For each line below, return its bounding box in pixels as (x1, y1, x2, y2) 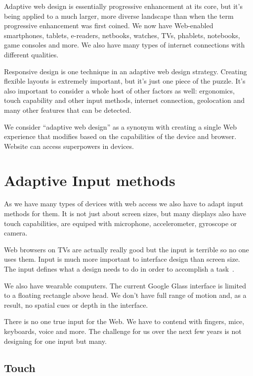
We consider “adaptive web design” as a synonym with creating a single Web (4, 121, 237, 132)
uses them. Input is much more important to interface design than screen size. (4, 254, 240, 264)
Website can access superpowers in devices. (4, 141, 134, 151)
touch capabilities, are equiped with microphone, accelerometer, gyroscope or (4, 218, 237, 228)
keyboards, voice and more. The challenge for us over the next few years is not (4, 326, 242, 336)
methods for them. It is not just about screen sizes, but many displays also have (4, 208, 246, 219)
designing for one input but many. (4, 335, 107, 346)
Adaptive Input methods (4, 170, 175, 190)
